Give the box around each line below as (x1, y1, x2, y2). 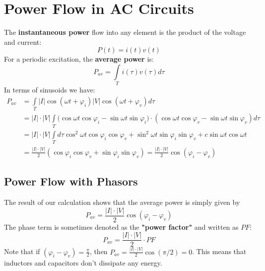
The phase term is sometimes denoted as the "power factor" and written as (4, 221, 239, 232)
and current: (4, 36, 42, 47)
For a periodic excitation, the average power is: (4, 54, 154, 64)
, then (89, 246, 108, 257)
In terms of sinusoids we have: (4, 85, 95, 95)
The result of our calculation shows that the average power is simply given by (4, 196, 240, 207)
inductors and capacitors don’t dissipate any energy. (4, 257, 162, 268)
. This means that (192, 246, 247, 257)
